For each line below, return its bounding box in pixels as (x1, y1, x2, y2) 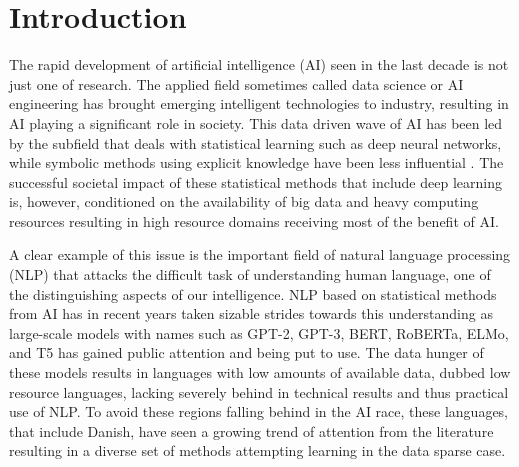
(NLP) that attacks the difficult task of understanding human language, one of (9, 264, 491, 285)
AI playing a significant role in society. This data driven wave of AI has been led (9, 112, 503, 133)
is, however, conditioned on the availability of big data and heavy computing (9, 191, 479, 212)
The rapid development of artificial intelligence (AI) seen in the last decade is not (9, 54, 509, 75)
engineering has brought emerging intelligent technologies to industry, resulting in (9, 93, 509, 114)
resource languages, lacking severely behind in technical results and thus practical (9, 381, 509, 402)
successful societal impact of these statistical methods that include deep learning (9, 171, 502, 192)
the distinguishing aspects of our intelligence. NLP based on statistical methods (9, 283, 497, 304)
